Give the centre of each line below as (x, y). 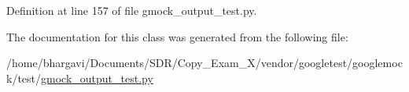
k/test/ (24, 78)
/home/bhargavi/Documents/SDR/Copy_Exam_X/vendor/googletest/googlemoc (204, 63)
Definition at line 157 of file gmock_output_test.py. (132, 10)
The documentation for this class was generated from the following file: (177, 36)
